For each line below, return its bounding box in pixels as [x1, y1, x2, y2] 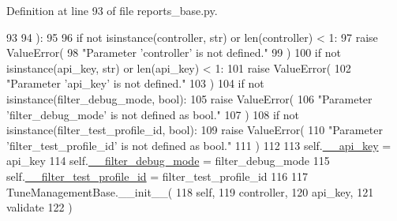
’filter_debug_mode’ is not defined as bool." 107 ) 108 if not [6, 106, 300, 122]
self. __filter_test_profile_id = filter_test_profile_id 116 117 [6, 167, 308, 184]
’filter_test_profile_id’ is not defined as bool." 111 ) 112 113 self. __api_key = [6, 137, 391, 153]
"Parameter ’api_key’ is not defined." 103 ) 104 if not [6, 75, 264, 92]
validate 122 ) [6, 199, 73, 215]
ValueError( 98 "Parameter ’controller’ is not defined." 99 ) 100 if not [6, 44, 341, 61]
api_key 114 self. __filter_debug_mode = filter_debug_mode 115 [6, 152, 330, 169]
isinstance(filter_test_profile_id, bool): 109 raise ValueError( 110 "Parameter [6, 122, 383, 138]
